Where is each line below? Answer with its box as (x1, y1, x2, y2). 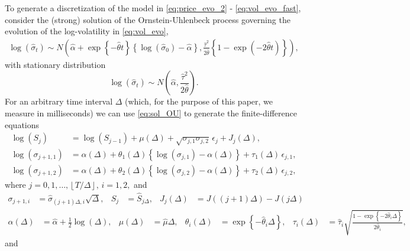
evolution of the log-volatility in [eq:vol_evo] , (5, 25, 169, 37)
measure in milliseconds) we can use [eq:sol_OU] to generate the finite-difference (5, 107, 297, 119)
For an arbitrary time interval (5, 95, 113, 107)
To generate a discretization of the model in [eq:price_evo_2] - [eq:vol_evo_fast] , (5, 2, 301, 14)
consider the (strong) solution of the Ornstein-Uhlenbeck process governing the (5, 13, 290, 25)
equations (5, 118, 40, 131)
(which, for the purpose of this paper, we (125, 95, 273, 107)
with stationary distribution (5, 58, 106, 70)
